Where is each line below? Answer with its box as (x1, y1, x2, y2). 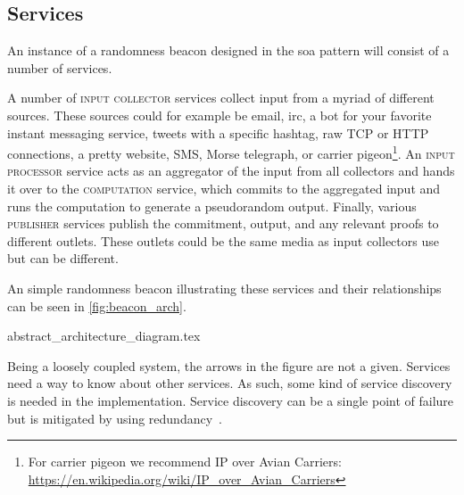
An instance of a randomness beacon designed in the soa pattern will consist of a (7, 41, 450, 60)
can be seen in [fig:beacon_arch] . (7, 296, 186, 315)
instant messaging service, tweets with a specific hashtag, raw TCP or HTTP (7, 123, 429, 142)
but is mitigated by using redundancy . (7, 408, 222, 427)
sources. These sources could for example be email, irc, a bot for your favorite (7, 105, 432, 124)
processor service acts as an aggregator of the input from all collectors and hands (7, 161, 455, 180)
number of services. (7, 58, 112, 77)
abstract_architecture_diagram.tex (7, 326, 201, 345)
